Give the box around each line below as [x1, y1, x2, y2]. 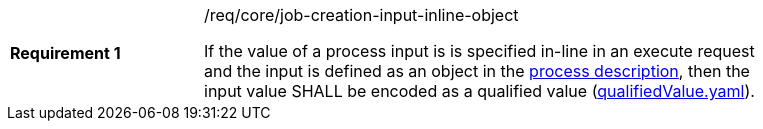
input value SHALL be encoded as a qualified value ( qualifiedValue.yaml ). [204, 81, 755, 101]
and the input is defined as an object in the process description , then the [204, 61, 750, 81]
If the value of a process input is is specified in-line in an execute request [204, 41, 755, 61]
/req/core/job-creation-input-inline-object [204, 5, 519, 25]
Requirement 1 [10, 43, 121, 63]
